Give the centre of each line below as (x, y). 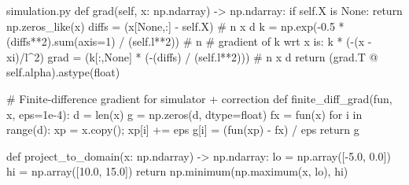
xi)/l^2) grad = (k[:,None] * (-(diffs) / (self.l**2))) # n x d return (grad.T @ (192, 56)
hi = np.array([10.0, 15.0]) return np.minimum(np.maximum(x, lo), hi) (177, 171)
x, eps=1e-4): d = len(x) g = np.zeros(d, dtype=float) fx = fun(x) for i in (184, 114)
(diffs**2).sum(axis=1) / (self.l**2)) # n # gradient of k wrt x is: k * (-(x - (189, 41)
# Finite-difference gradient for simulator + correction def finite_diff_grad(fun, (199, 98)
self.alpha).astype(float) (63, 72)
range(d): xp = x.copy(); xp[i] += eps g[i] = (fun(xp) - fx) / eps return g (183, 129)
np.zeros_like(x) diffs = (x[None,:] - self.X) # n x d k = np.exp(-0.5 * (175, 26)
